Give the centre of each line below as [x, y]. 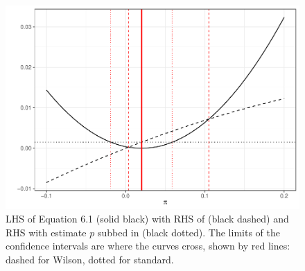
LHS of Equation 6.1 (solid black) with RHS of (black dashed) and [147, 219]
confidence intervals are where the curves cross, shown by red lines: [148, 246]
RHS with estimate [46, 232]
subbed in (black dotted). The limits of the [189, 232]
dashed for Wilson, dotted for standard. [90, 259]
